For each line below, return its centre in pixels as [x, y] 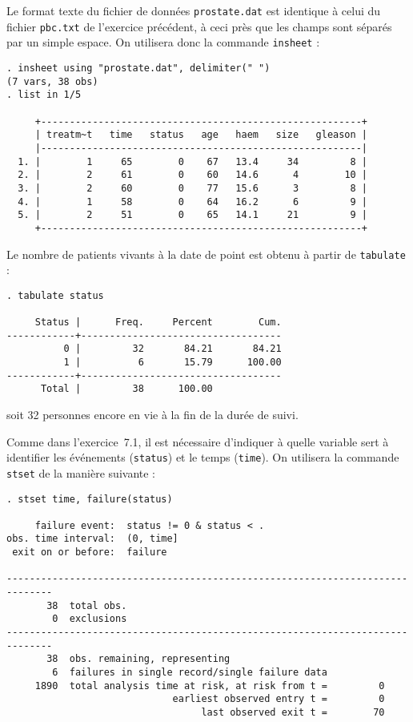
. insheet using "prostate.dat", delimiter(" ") [138, 68]
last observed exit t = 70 [293, 712]
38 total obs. [87, 605]
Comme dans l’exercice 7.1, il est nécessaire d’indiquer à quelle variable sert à [198, 441]
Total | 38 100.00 [126, 389]
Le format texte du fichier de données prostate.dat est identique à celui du [194, 10]
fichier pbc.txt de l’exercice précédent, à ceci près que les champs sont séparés [199, 26]
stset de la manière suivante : [81, 472]
